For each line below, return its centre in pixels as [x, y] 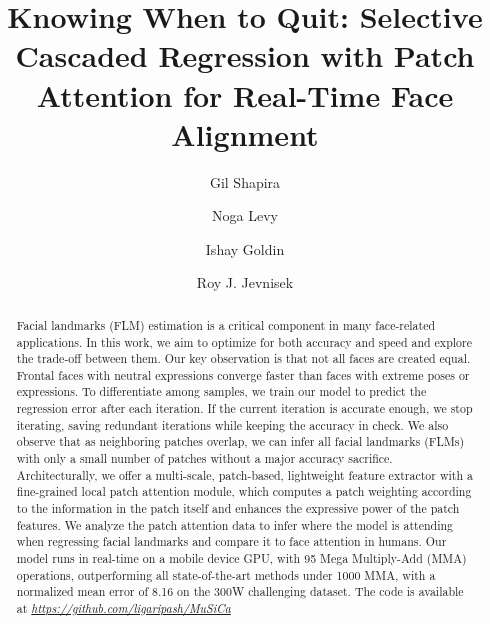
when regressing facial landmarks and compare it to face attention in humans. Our [231, 541]
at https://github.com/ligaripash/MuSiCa [123, 608]
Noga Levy [245, 215]
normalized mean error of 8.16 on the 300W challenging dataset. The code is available [240, 591]
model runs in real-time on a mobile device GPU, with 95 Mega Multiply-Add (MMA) [241, 558]
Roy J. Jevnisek [245, 282]
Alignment [245, 133]
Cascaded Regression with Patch [245, 55]
